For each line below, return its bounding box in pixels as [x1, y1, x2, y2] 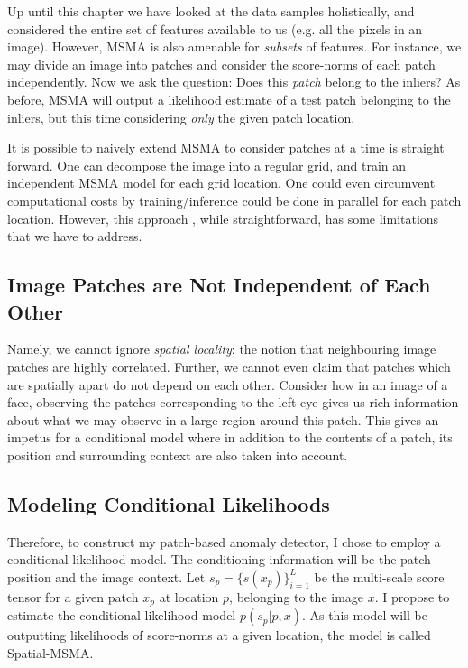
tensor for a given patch [7, 587, 139, 606]
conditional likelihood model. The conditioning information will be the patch [7, 550, 431, 569]
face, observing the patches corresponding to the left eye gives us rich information [7, 393, 459, 412]
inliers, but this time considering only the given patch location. [7, 107, 355, 126]
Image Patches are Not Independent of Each [7, 271, 431, 299]
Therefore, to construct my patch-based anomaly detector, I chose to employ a [7, 532, 441, 551]
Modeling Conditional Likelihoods [7, 489, 330, 517]
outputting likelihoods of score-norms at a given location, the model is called [7, 626, 431, 645]
